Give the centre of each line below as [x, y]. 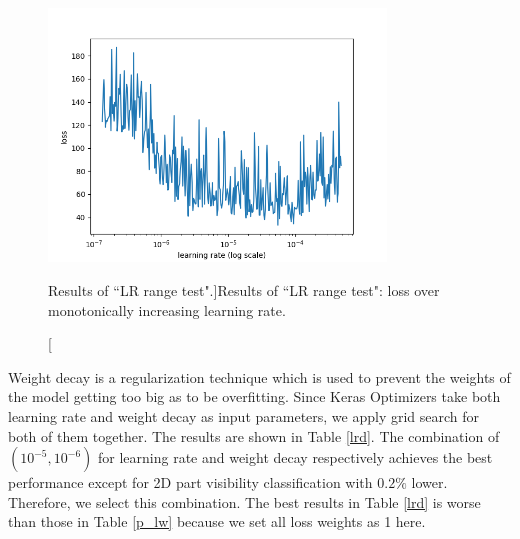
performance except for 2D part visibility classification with [190, 482]
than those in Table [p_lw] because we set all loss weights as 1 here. [217, 521]
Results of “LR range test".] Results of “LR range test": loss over [244, 289]
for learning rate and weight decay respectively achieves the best [295, 457]
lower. [429, 482]
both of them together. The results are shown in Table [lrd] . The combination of [254, 435]
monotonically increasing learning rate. [167, 309]
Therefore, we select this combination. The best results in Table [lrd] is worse [244, 501]
